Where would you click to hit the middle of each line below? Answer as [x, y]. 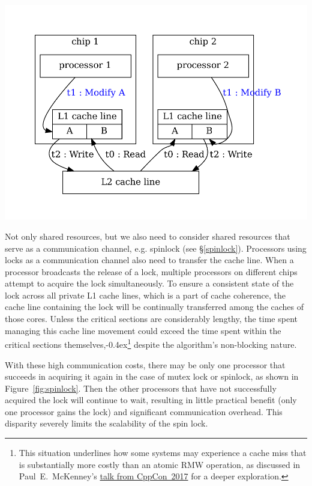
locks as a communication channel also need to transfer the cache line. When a [149, 260]
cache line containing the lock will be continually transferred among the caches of [154, 307]
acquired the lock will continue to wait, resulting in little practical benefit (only [151, 400]
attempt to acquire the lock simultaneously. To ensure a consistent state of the [149, 283]
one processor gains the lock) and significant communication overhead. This [144, 411]
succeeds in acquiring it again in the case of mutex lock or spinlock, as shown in [152, 376]
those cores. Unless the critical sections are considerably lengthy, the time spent [151, 319]
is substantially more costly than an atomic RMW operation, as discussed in [160, 464]
